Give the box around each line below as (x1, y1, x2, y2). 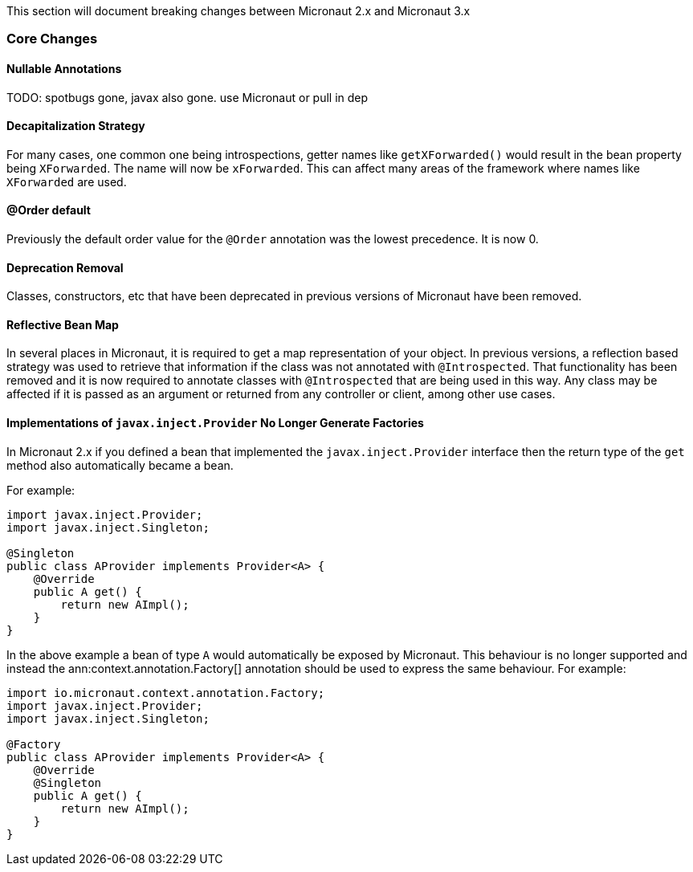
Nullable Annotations (6, 61, 122, 75)
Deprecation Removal (6, 260, 124, 275)
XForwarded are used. (6, 174, 127, 189)
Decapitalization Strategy (6, 119, 145, 133)
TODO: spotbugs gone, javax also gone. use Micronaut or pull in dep (6, 90, 369, 104)
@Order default (6, 203, 91, 218)
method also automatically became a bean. (6, 458, 234, 472)
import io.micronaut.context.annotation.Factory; (6, 686, 325, 699)
